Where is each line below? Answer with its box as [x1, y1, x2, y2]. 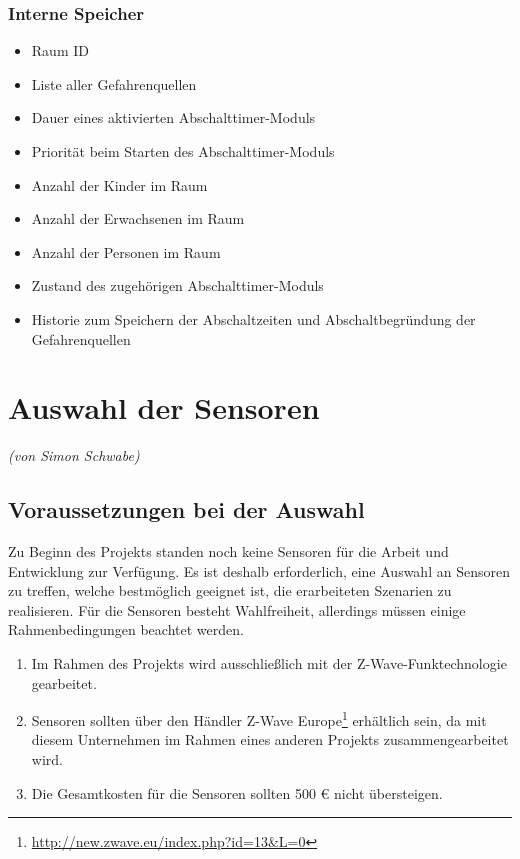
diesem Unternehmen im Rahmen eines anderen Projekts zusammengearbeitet [31, 729, 509, 750]
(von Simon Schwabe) [8, 445, 140, 466]
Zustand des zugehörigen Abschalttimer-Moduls [31, 275, 324, 296]
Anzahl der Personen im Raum [31, 241, 221, 262]
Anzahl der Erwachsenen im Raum [31, 208, 245, 229]
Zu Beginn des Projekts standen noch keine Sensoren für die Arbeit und [8, 541, 449, 562]
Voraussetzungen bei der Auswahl [8, 494, 365, 525]
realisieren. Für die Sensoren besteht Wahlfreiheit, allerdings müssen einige [8, 599, 466, 620]
